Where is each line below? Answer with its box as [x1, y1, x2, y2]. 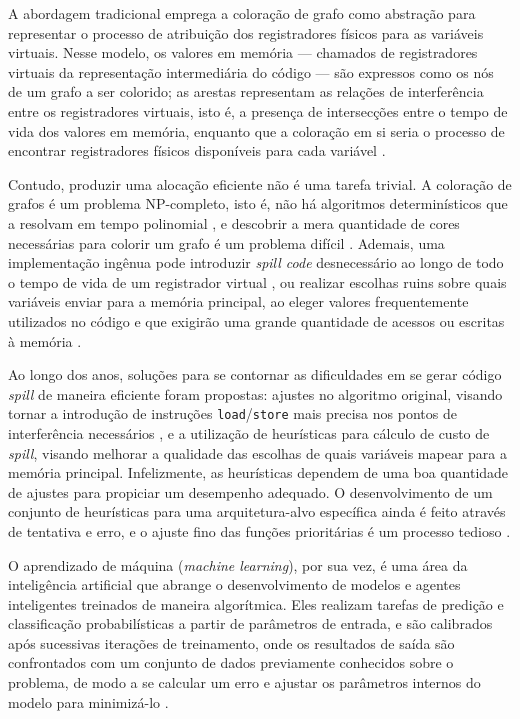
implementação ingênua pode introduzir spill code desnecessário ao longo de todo [8, 252, 504, 273]
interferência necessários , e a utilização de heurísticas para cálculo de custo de [8, 422, 490, 443]
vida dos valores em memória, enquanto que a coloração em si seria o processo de [8, 120, 505, 141]
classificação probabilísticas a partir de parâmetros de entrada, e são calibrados [8, 613, 493, 634]
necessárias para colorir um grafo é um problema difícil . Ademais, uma [8, 232, 445, 253]
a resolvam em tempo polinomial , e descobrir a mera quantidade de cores [8, 212, 460, 233]
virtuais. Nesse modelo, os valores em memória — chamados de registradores [8, 42, 478, 63]
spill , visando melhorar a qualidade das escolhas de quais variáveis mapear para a [8, 442, 507, 463]
